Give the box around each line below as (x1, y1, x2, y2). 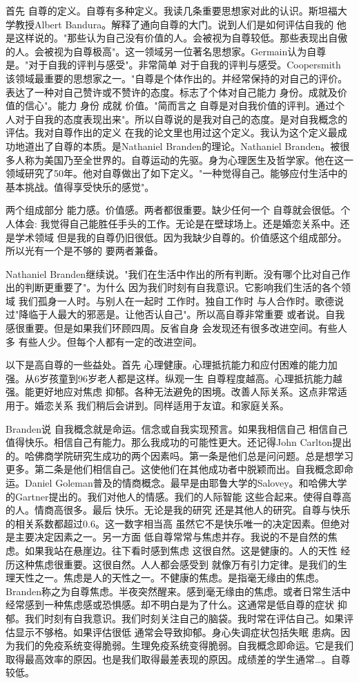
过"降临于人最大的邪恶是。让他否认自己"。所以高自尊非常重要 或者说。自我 (6, 307, 345, 321)
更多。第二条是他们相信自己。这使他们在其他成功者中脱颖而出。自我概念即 (6, 462, 344, 476)
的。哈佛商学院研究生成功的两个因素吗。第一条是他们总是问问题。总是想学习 (6, 448, 353, 462)
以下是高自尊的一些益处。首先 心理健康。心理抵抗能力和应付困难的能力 (6, 357, 328, 372)
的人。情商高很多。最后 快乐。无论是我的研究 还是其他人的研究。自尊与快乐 (6, 503, 351, 517)
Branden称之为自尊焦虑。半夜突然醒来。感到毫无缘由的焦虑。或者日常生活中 (6, 583, 351, 598)
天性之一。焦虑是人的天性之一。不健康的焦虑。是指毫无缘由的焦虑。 (14, 570, 324, 585)
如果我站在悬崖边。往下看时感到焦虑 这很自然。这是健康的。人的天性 (24, 543, 338, 557)
